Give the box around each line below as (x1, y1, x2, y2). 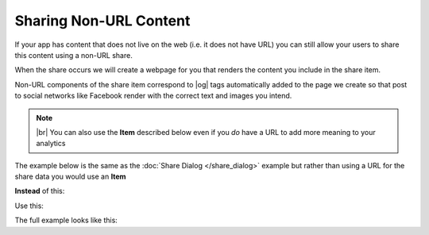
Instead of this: (14, 187, 65, 196)
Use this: (14, 201, 44, 210)
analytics (36, 139, 66, 148)
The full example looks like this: (14, 215, 118, 225)
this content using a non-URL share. (14, 50, 133, 60)
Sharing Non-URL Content (14, 12, 191, 29)
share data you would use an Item (14, 171, 126, 182)
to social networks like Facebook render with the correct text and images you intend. (14, 91, 292, 101)
